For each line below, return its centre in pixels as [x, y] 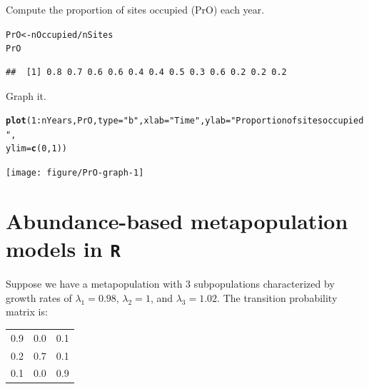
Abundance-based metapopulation [177, 220]
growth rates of [39, 297]
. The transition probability [277, 297]
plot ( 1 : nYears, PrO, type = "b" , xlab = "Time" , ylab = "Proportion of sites [165, 121]
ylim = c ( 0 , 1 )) [36, 149]
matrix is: [27, 312]
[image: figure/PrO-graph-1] [75, 173]
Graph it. [26, 95]
